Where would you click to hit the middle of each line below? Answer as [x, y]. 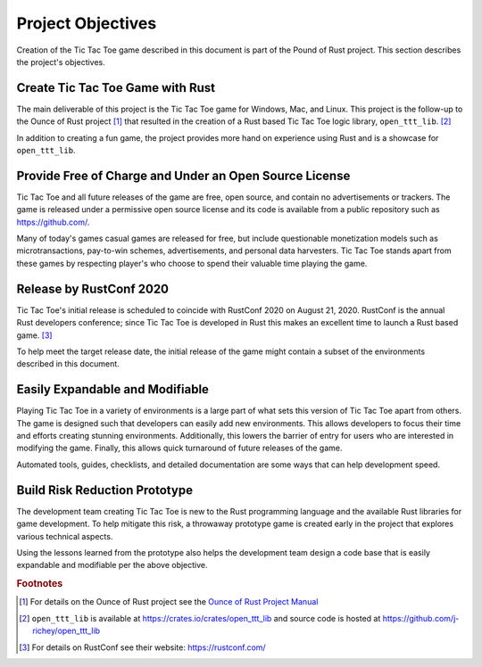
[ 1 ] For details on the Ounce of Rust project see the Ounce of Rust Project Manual [169, 602]
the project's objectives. [61, 62]
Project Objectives [87, 23]
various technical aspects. [65, 536]
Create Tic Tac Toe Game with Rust [116, 88]
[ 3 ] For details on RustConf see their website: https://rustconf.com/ [143, 647]
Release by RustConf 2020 [93, 288]
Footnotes [40, 584]
